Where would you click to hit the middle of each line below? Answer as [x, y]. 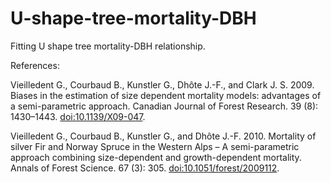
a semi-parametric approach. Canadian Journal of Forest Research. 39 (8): [164, 106]
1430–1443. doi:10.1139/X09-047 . [78, 116]
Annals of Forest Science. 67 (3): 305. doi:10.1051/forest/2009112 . [145, 168]
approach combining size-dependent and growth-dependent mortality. [156, 157]
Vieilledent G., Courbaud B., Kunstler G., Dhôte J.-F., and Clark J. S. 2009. [162, 84]
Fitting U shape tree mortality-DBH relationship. [108, 46]
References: [35, 65]
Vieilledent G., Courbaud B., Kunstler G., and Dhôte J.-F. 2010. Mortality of [163, 136]
